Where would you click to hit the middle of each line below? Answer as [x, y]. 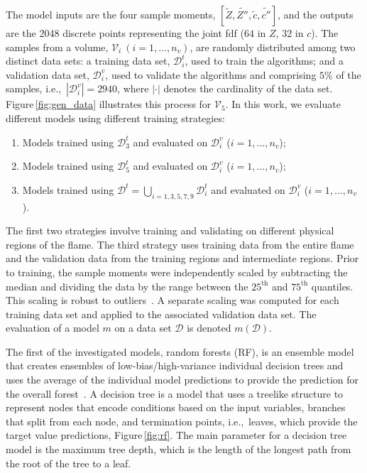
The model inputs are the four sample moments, [111, 14]
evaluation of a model [53, 328]
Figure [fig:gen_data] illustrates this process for [109, 104]
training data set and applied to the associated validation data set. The [161, 314]
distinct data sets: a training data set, [88, 61]
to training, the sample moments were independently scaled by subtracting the [177, 272]
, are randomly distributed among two [273, 47]
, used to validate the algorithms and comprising [211, 74]
